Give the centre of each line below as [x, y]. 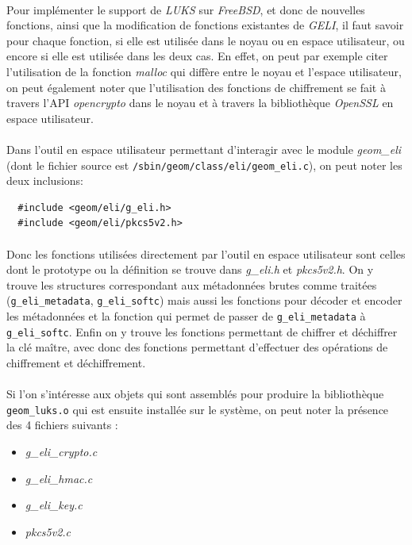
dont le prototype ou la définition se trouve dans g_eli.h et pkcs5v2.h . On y [190, 269]
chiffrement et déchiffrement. [76, 362]
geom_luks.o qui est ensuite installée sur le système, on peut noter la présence [198, 409]
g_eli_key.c [54, 505]
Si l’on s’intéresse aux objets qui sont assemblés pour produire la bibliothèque [195, 394]
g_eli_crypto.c [61, 451]
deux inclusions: [45, 180]
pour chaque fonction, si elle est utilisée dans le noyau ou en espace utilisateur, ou [206, 40]
